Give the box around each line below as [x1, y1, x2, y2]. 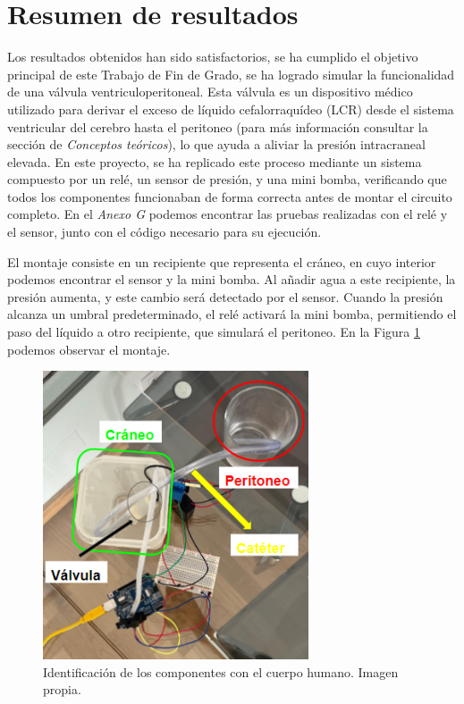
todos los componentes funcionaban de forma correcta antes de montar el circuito [7, 187, 452, 205]
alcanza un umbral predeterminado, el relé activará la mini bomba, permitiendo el [7, 305, 457, 323]
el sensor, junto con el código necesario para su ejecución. [7, 222, 322, 241]
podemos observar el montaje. [7, 339, 171, 358]
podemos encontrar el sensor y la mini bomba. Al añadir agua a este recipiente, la [7, 270, 456, 289]
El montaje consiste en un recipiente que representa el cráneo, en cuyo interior [7, 252, 436, 271]
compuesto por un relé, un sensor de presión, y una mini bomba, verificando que [7, 170, 447, 189]
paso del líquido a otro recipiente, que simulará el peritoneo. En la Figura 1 [7, 323, 420, 341]
